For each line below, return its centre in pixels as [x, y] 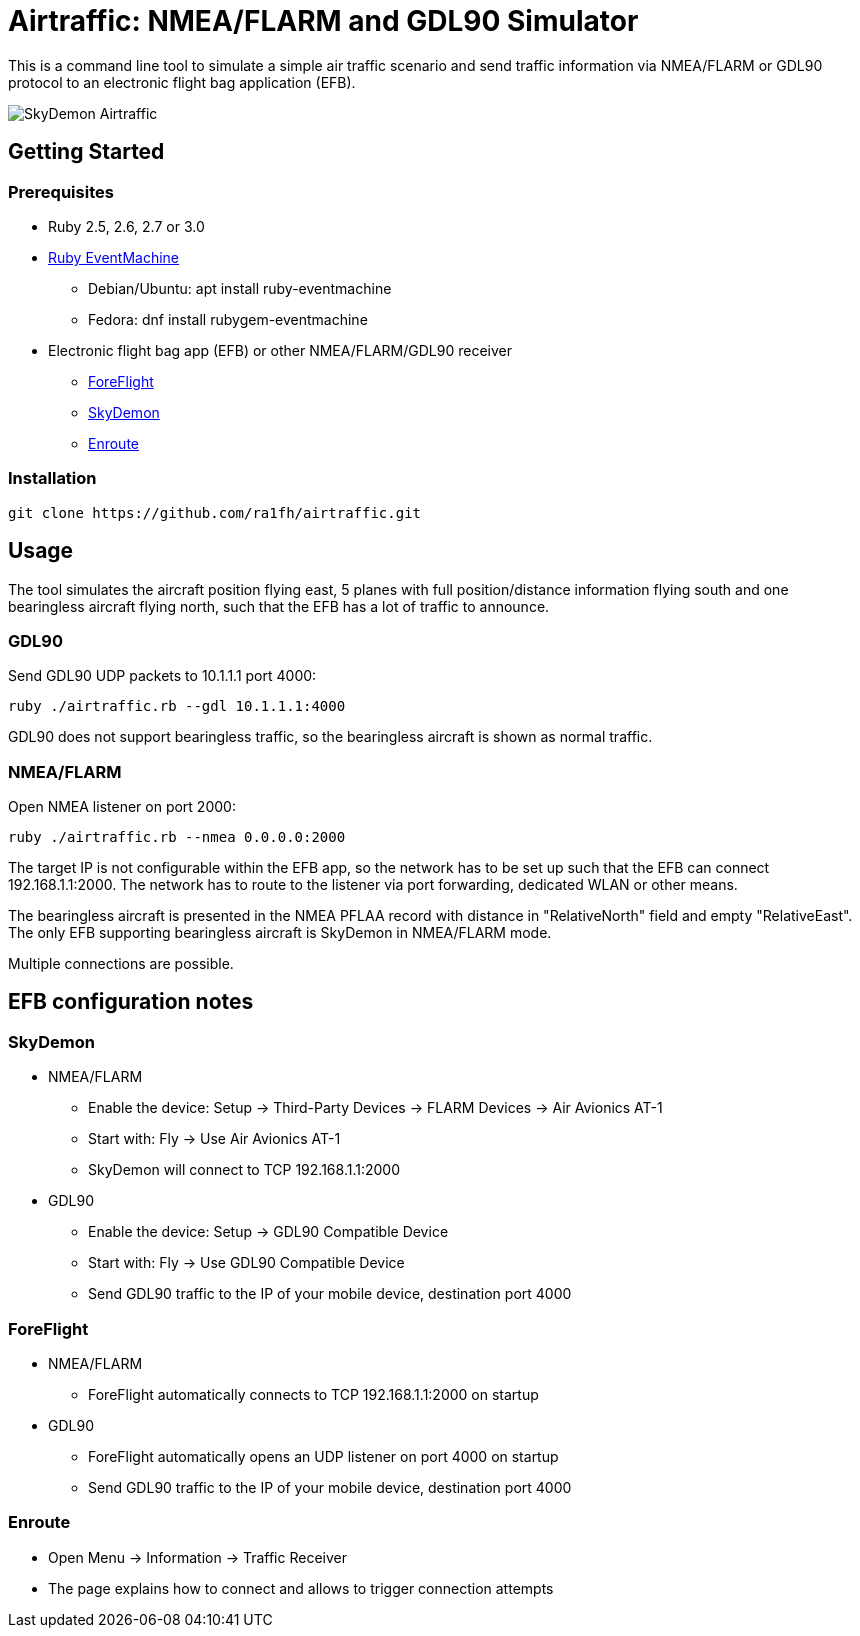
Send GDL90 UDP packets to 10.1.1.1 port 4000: [162, 676]
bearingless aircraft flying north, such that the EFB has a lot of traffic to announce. [279, 606]
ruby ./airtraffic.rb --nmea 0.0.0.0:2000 [177, 837]
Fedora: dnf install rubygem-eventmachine [228, 319]
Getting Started [86, 152]
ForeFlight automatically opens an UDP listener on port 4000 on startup [323, 1457]
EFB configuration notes [131, 1002]
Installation [52, 478]
